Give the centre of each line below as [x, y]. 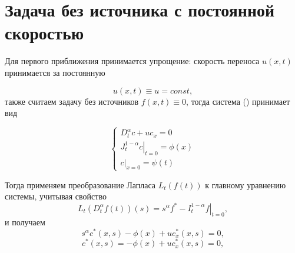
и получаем [25, 222]
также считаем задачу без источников [72, 101]
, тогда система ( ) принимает [238, 101]
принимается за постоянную [55, 72]
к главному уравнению [246, 184]
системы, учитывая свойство [56, 196]
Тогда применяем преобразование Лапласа [80, 184]
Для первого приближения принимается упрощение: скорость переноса [132, 61]
